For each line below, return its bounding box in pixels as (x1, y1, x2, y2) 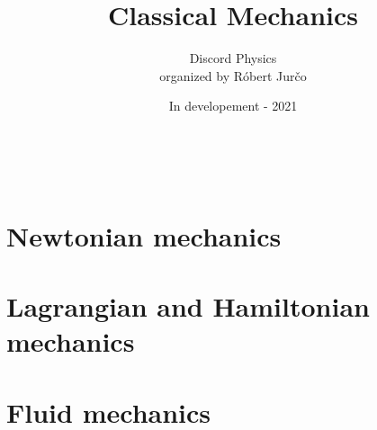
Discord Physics (189, 49, 277, 67)
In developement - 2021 (168, 96, 298, 115)
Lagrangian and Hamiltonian (6, 288, 370, 325)
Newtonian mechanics (6, 217, 282, 254)
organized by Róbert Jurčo (159, 66, 307, 85)
